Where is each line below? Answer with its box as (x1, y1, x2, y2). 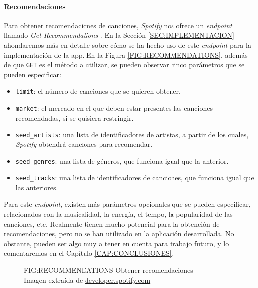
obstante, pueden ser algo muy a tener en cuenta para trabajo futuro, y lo (4, 238, 229, 248)
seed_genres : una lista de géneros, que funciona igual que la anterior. (15, 155, 229, 166)
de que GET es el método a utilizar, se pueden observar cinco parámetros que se (4, 59, 245, 70)
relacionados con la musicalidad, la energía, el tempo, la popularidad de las (4, 209, 233, 219)
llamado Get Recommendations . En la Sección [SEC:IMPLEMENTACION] (4, 30, 234, 40)
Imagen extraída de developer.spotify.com (24, 274, 151, 285)
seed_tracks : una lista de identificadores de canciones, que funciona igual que (15, 172, 254, 183)
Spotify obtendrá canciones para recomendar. (15, 139, 153, 149)
